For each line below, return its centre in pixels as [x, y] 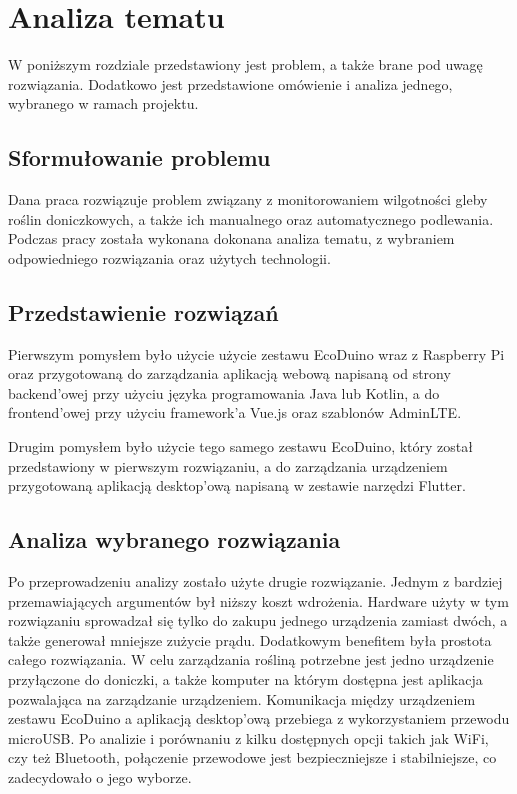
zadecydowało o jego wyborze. [100, 776]
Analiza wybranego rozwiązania [174, 539]
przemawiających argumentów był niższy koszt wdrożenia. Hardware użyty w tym [258, 600]
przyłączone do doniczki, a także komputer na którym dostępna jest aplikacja [245, 679]
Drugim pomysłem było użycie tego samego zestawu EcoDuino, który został [240, 446]
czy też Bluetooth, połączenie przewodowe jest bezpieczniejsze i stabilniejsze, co [252, 757]
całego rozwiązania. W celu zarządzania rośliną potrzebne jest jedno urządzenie [251, 659]
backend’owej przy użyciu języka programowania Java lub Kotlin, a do [224, 392]
